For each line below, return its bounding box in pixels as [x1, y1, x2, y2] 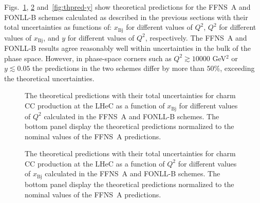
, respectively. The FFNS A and [145, 32, 247, 43]
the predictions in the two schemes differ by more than [32, 63, 205, 73]
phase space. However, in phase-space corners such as [4, 52, 172, 63]
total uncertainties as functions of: [4, 22, 112, 32]
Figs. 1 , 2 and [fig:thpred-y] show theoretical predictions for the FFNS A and [4, 2, 251, 12]
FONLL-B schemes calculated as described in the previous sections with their [4, 11, 248, 22]
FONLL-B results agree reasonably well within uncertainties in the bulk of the [4, 43, 251, 53]
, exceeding [220, 63, 255, 73]
